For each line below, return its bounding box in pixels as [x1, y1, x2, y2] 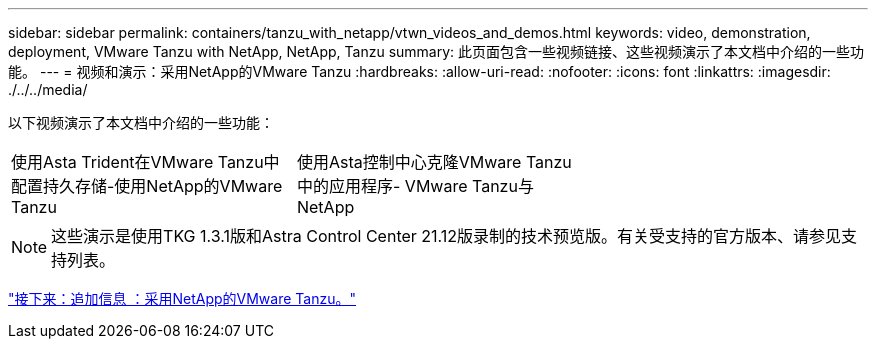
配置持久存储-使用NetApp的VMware [11, 176, 283, 196]
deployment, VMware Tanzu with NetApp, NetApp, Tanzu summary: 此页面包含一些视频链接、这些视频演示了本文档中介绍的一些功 [8, 43, 865, 60]
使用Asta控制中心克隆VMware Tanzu [296, 152, 572, 172]
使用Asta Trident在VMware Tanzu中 [11, 152, 280, 172]
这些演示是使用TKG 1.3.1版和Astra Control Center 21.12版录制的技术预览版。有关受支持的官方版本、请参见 [51, 226, 842, 246]
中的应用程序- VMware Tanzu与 [296, 176, 534, 196]
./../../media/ [8, 81, 88, 98]
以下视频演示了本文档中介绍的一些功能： [8, 114, 274, 131]
